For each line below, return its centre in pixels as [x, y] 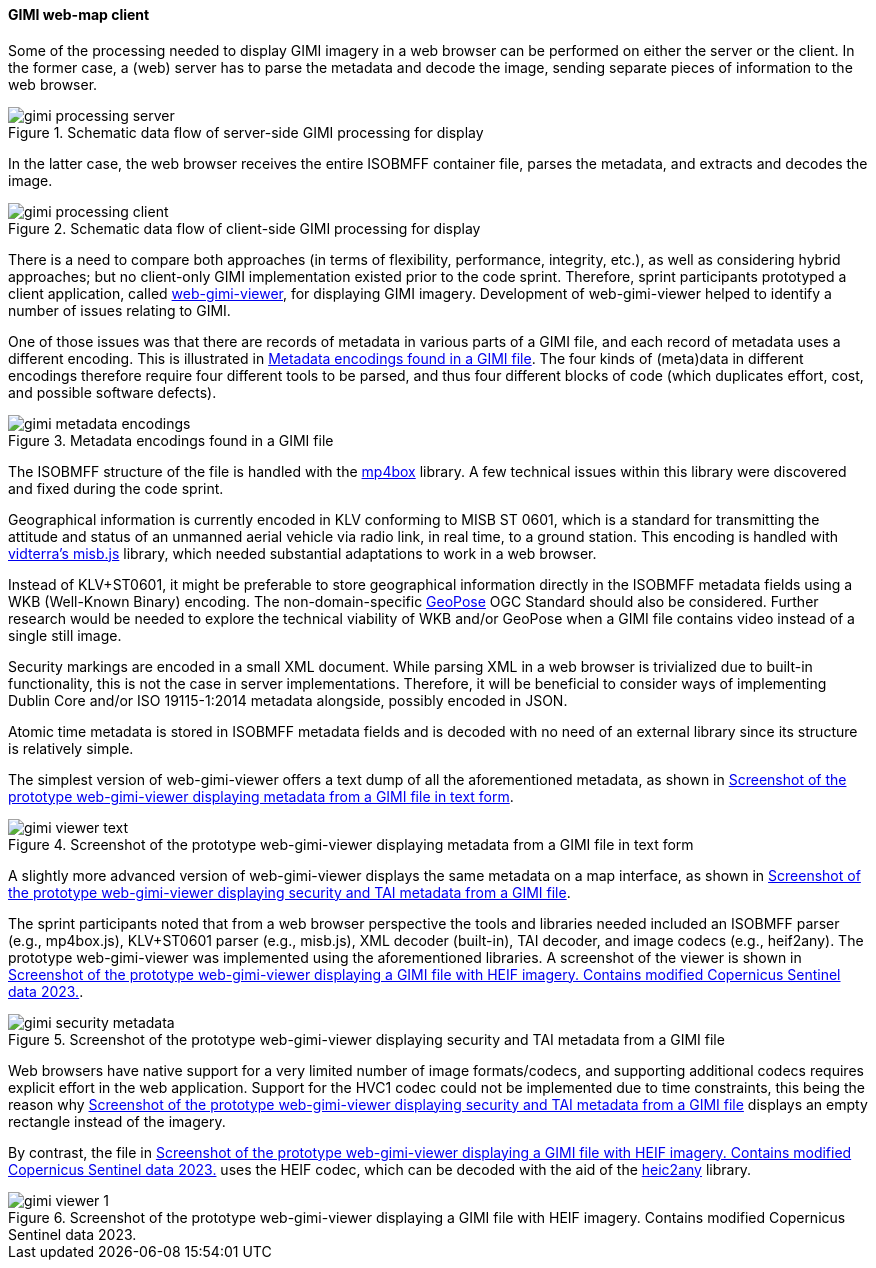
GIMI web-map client [79, 14]
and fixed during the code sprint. [116, 488]
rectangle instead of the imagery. [117, 1121]
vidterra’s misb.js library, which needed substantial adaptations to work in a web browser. [302, 553]
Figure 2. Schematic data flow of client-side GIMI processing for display [244, 228]
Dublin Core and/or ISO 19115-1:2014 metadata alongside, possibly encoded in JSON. [288, 700]
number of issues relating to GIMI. [119, 310]
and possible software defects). [112, 392]
